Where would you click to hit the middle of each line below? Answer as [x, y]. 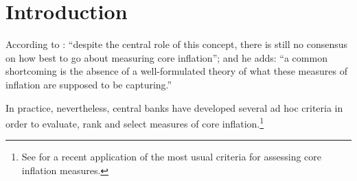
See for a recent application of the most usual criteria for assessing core [172, 157]
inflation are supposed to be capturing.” [89, 84]
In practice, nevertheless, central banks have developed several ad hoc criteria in [174, 107]
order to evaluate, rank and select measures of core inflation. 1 [135, 122]
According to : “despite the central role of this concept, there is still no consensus [177, 44]
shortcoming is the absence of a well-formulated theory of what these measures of [176, 71]
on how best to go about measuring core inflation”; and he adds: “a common [166, 57]
